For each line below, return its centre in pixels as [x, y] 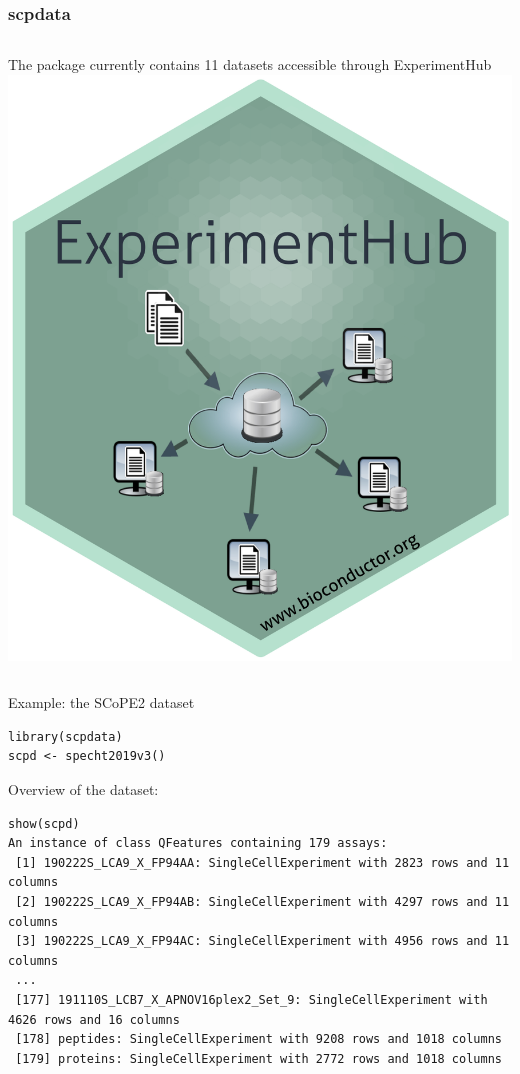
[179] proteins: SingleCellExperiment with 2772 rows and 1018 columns [258, 1058]
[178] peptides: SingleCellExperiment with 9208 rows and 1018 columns [258, 1039]
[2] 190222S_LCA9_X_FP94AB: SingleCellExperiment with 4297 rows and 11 [262, 901]
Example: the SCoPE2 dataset [101, 702]
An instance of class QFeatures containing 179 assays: [198, 843]
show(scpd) [44, 823]
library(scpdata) [65, 736]
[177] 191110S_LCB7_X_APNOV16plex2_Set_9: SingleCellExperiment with [251, 999]
